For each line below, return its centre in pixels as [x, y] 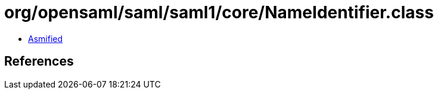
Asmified [46, 38]
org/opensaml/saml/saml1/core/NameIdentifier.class [219, 12]
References [39, 61]
